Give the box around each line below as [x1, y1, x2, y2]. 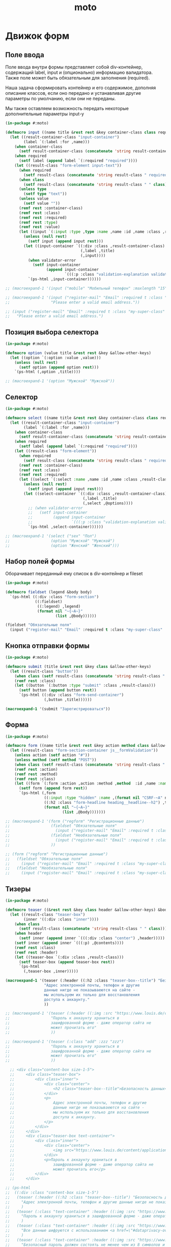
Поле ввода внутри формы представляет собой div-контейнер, [5, 64, 143, 70]
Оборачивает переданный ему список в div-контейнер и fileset [5, 571, 143, 577]
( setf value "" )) [23, 201, 60, 206]
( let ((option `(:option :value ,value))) [10, 355, 101, 360]
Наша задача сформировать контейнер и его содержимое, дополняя [5, 85, 156, 91]
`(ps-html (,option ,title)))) [14, 369, 81, 374]
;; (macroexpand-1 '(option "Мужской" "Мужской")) [5, 378, 115, 384]
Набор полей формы [5, 557, 75, 565]
